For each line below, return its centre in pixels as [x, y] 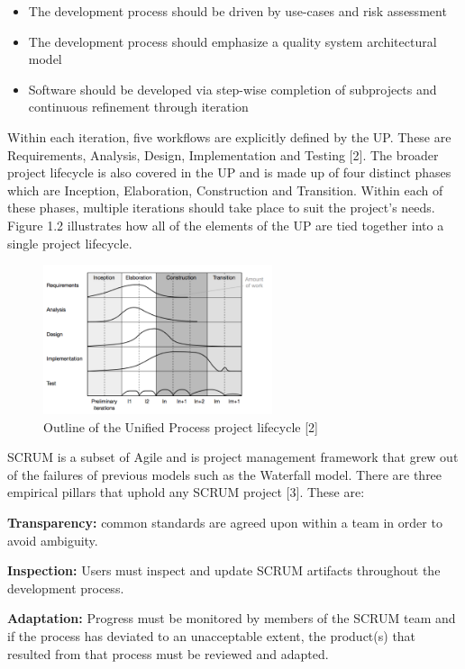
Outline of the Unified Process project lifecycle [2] [181, 426]
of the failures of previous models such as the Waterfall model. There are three [225, 474]
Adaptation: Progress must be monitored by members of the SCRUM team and [232, 618]
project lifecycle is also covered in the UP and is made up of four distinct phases [229, 172]
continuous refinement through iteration [138, 107]
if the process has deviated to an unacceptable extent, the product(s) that [212, 636]
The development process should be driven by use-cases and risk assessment [237, 11]
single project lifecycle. [70, 243]
